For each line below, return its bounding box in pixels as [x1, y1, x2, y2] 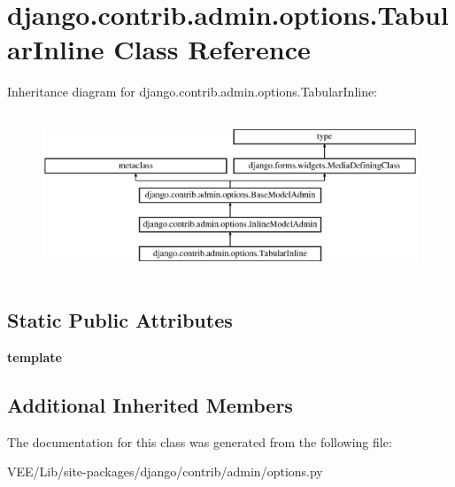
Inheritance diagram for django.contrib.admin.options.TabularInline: [7, 82, 378, 101]
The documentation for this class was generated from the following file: [7, 432, 392, 451]
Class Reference [113, 31, 311, 67]
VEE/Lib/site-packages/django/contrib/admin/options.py [7, 462, 323, 481]
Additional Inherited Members [7, 390, 293, 418]
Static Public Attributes [7, 305, 233, 333]
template [7, 347, 62, 366]
